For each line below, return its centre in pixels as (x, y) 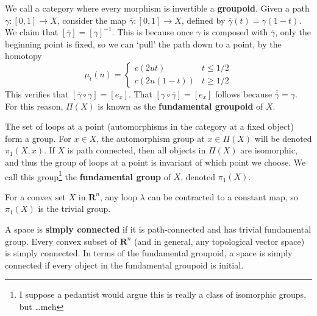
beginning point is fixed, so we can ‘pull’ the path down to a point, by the (143, 44)
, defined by (203, 20)
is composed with (236, 32)
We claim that (32, 32)
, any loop (118, 196)
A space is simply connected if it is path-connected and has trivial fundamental (158, 229)
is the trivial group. (74, 209)
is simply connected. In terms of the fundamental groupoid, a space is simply (149, 253)
